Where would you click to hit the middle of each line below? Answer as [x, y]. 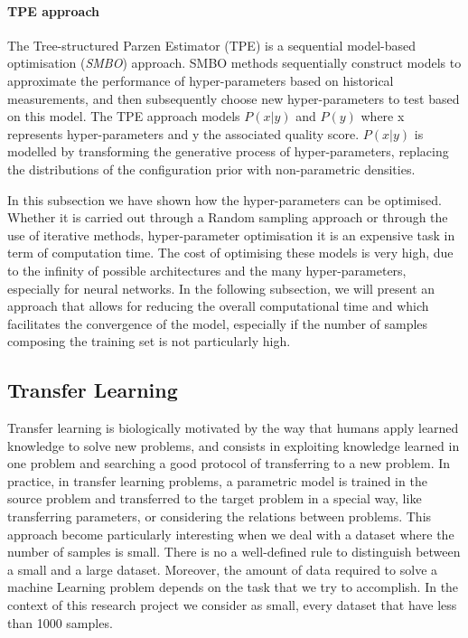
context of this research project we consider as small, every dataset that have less [232, 605]
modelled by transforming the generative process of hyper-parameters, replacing [228, 151]
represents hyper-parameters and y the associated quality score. [183, 133]
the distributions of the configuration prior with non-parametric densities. [211, 169]
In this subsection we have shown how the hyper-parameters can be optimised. [225, 199]
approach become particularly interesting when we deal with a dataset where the [231, 534]
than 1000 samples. [60, 622]
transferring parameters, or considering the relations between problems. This [220, 516]
